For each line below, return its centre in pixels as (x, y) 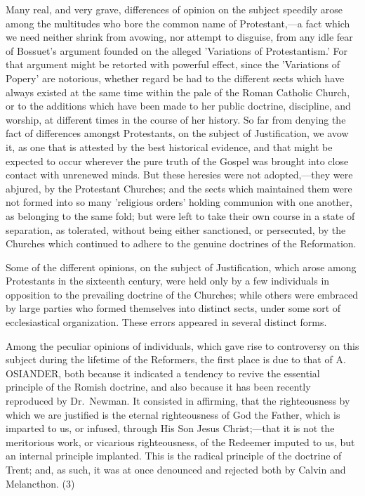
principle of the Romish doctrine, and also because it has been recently (158, 387)
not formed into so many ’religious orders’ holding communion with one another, (179, 202)
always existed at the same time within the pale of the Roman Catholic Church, (178, 92)
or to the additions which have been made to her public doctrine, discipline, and (178, 106)
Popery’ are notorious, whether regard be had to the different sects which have (175, 78)
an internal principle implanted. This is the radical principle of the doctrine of (174, 456)
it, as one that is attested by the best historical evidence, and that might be (169, 146)
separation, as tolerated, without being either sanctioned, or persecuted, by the (176, 229)
